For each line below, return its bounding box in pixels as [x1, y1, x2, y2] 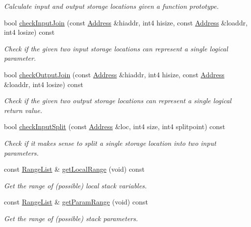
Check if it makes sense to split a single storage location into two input [4, 137, 216, 148]
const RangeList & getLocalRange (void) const [4, 164, 145, 174]
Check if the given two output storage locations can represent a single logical [4, 95, 231, 106]
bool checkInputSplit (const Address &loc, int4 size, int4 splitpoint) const [4, 121, 226, 132]
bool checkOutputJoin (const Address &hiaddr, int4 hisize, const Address [4, 69, 225, 79]
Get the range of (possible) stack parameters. [4, 213, 138, 223]
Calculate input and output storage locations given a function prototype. [4, 1, 219, 11]
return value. [4, 105, 43, 115]
